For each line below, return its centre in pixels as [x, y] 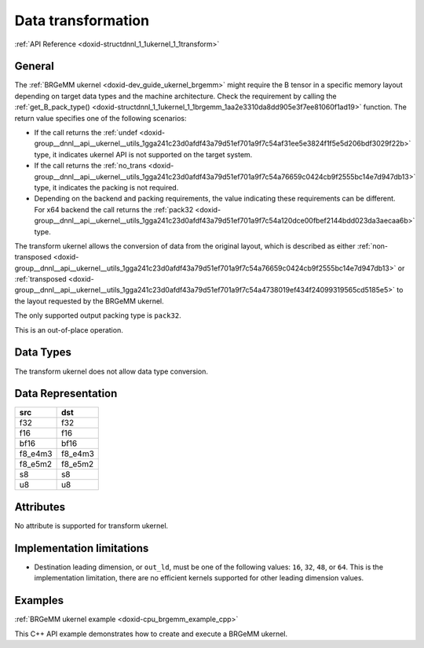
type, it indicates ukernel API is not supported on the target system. [143, 154]
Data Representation [66, 394]
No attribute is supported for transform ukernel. [91, 525]
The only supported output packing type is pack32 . [98, 315]
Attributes [40, 507]
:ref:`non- [373, 246]
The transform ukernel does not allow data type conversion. [111, 371]
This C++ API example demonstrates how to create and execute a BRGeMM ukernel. [151, 634]
